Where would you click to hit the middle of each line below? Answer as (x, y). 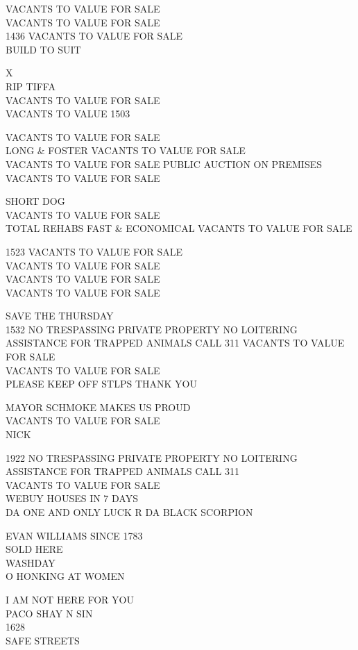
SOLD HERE (34, 549)
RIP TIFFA (31, 86)
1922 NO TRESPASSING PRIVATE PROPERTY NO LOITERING (152, 457)
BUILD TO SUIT (43, 49)
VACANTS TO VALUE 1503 (68, 114)
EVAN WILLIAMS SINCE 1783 (74, 535)
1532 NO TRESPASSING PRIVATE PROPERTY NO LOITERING (152, 329)
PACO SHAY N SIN (49, 613)
